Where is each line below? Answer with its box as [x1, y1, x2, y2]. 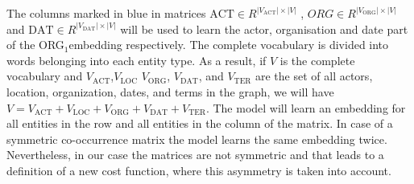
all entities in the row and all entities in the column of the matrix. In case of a [6, 115, 393, 132]
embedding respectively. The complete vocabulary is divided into [68, 36, 389, 53]
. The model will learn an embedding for [205, 99, 406, 116]
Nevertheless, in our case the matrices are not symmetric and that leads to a [6, 146, 384, 163]
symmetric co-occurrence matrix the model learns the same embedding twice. [6, 130, 387, 147]
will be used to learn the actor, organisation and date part [120, 20, 408, 37]
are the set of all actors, [255, 67, 373, 84]
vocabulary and [6, 67, 83, 84]
